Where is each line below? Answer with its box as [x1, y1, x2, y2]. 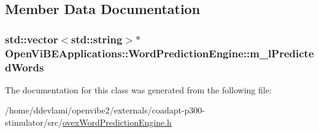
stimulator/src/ [5, 116, 63, 129]
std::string [71, 31, 123, 46]
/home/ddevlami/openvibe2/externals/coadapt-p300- [5, 104, 206, 117]
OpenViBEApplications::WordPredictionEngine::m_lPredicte [5, 45, 314, 60]
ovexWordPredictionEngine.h [62, 116, 172, 129]
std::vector [5, 31, 58, 46]
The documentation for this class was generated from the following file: [5, 83, 272, 96]
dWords [5, 59, 44, 74]
